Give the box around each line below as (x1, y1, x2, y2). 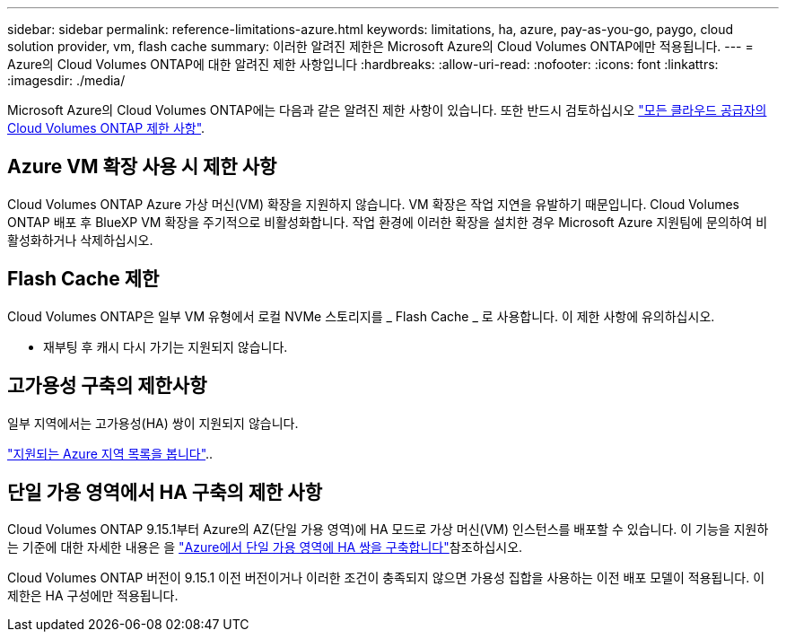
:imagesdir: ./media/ (7, 73, 126, 88)
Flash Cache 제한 (7, 267, 160, 291)
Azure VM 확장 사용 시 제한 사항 (7, 155, 277, 179)
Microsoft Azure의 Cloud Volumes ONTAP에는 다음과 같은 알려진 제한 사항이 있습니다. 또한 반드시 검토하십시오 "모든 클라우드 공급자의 (7, 102, 767, 118)
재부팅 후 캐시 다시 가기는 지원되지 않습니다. (43, 338, 288, 355)
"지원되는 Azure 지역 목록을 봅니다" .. (7, 445, 214, 461)
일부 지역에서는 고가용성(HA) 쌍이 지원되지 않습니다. (7, 415, 299, 431)
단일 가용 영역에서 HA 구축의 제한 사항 (7, 480, 323, 503)
